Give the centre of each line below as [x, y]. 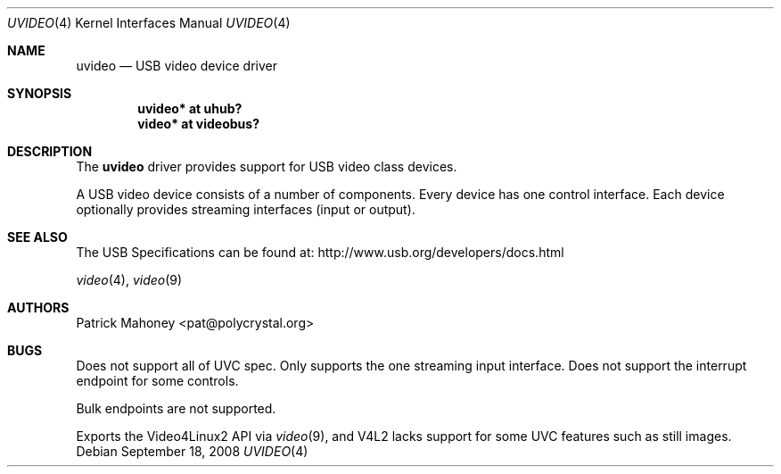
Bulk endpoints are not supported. [176, 408]
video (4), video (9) [129, 280]
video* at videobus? [198, 124]
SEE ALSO [37, 237]
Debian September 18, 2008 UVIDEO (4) [192, 451]
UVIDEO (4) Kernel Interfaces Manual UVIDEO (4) [149, 23]
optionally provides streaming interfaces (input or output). [246, 209]
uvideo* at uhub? [190, 108]
